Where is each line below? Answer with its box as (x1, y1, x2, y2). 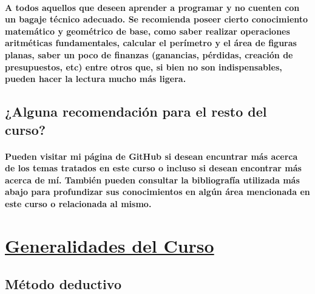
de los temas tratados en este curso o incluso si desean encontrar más (5, 162, 302, 174)
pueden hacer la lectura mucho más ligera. (5, 72, 186, 85)
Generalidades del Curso (5, 233, 214, 258)
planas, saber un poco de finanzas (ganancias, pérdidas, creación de (5, 48, 293, 61)
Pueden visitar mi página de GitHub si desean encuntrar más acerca (5, 149, 298, 162)
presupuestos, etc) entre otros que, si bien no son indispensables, (5, 60, 282, 73)
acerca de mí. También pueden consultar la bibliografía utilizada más (5, 173, 300, 186)
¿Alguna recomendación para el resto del (5, 102, 267, 121)
